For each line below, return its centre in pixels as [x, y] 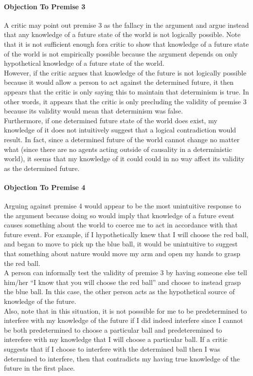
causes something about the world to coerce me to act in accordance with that [121, 225]
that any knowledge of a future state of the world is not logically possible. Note [122, 34]
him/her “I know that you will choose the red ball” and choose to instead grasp [122, 282]
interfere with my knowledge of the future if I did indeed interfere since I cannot [124, 320]
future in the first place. [40, 368]
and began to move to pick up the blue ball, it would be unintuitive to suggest [121, 244]
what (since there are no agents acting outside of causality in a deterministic [118, 149]
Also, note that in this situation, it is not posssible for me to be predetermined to [126, 310]
